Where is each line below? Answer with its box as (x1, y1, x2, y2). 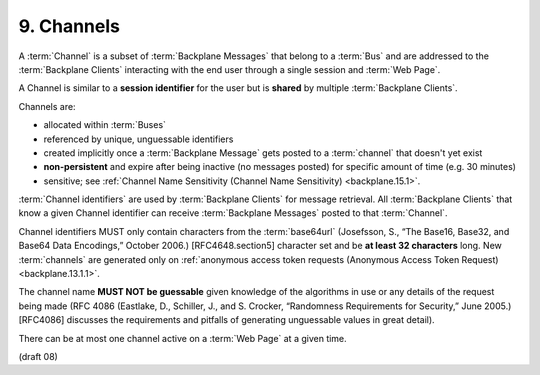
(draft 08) (18, 350, 59, 362)
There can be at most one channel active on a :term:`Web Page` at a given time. (18, 332, 347, 344)
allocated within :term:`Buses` (43, 119, 167, 131)
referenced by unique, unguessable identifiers (43, 133, 234, 145)
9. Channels (18, 15, 120, 37)
